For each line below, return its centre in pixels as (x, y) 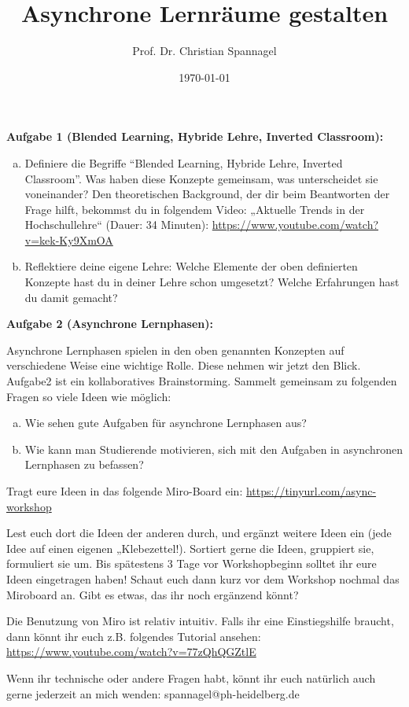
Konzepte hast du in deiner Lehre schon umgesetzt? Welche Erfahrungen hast (212, 282)
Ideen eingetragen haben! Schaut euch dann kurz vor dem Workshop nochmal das (203, 578)
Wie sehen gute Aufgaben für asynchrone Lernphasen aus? (166, 423)
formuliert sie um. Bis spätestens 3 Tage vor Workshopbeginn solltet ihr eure (192, 563)
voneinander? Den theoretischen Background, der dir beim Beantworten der (207, 194)
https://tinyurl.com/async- (311, 491)
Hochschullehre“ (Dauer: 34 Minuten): (117, 225)
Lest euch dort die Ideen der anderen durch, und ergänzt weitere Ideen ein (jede (199, 533)
